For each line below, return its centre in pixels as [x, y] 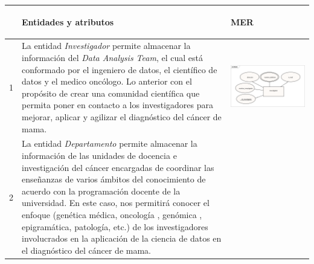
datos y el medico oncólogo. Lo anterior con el [107, 81]
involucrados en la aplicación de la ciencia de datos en [122, 238]
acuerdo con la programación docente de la [101, 191]
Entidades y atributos [68, 21]
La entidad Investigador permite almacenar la [106, 46]
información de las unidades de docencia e [99, 155]
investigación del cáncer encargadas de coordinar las [118, 167]
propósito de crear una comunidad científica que [111, 93]
